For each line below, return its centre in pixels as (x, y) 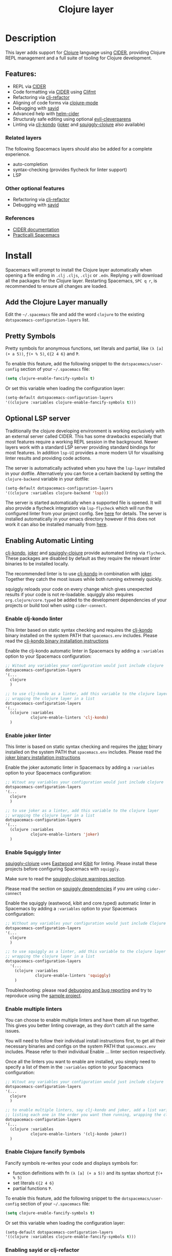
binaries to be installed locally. (37, 564)
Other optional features (35, 188)
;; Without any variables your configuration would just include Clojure (86, 924)
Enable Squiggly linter (33, 852)
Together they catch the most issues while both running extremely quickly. (84, 579)
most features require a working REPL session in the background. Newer (82, 442)
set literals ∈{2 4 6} (34, 1183)
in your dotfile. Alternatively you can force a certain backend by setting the (84, 473)
